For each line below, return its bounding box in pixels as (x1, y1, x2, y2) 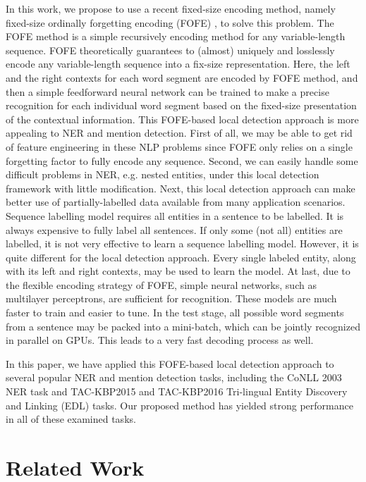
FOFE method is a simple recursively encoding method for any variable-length (6, 29, 346, 44)
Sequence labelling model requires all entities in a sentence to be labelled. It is (6, 208, 344, 223)
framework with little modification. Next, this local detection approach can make (6, 180, 355, 195)
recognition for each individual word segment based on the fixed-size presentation (6, 98, 357, 113)
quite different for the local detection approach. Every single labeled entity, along (6, 249, 356, 264)
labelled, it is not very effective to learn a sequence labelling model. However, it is (6, 236, 359, 251)
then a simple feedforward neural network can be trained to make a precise (6, 84, 329, 99)
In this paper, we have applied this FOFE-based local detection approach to (6, 356, 334, 371)
